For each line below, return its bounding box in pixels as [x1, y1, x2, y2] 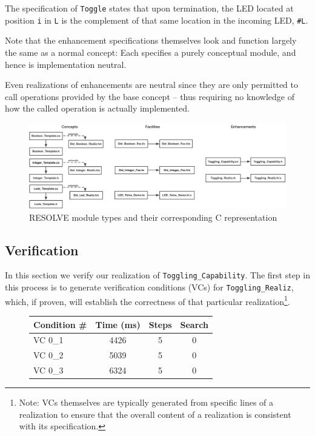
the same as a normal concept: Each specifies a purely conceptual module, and [5, 45, 296, 58]
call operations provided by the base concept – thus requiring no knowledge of [5, 90, 294, 102]
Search [180, 318, 208, 330]
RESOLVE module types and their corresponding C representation [29, 210, 277, 223]
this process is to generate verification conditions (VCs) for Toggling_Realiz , [5, 281, 294, 293]
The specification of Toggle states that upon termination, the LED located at [5, 2, 294, 14]
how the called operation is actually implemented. [5, 102, 190, 115]
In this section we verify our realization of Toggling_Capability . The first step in [5, 269, 310, 281]
